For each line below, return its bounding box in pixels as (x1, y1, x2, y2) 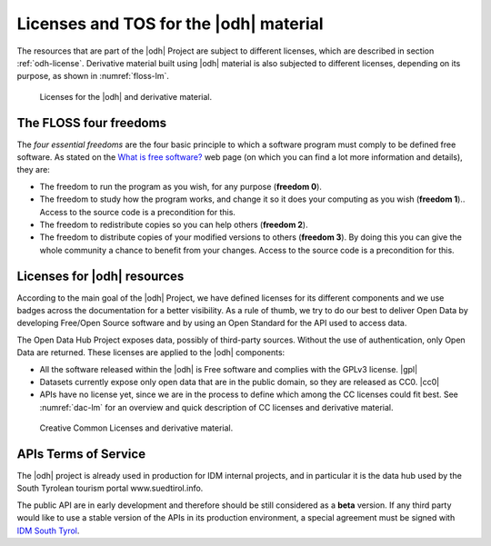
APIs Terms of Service (16, 446, 145, 462)
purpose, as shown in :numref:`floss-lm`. (16, 71, 170, 82)
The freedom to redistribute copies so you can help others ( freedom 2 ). (39, 219, 308, 230)
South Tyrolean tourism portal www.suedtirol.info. (16, 482, 204, 494)
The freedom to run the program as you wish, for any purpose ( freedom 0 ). (39, 181, 323, 192)
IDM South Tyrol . (16, 525, 80, 536)
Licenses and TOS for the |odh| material (16, 14, 324, 34)
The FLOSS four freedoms (16, 114, 167, 131)
